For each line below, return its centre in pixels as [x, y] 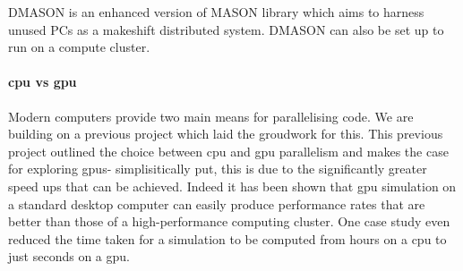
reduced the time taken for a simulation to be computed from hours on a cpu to [227, 238]
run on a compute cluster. [79, 47]
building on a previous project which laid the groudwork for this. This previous [226, 134]
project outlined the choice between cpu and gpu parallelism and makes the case [228, 151]
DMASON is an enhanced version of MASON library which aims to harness [216, 12]
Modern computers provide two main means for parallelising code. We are [211, 116]
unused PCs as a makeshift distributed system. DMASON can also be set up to [226, 29]
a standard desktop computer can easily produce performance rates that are [217, 203]
